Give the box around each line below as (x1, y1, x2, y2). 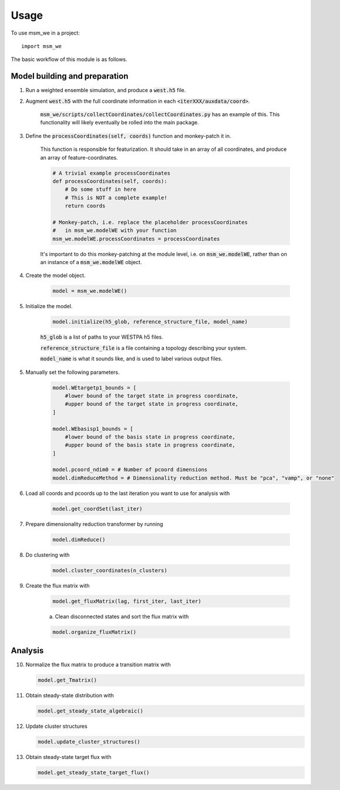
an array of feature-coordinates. (40, 154, 119, 161)
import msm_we (21, 43, 62, 49)
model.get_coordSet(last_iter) (52, 505, 143, 512)
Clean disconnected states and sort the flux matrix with (55, 613, 189, 620)
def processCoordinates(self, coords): (52, 178, 167, 184)
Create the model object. (25, 272, 86, 279)
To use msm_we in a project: (11, 29, 80, 36)
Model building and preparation (11, 71, 129, 82)
